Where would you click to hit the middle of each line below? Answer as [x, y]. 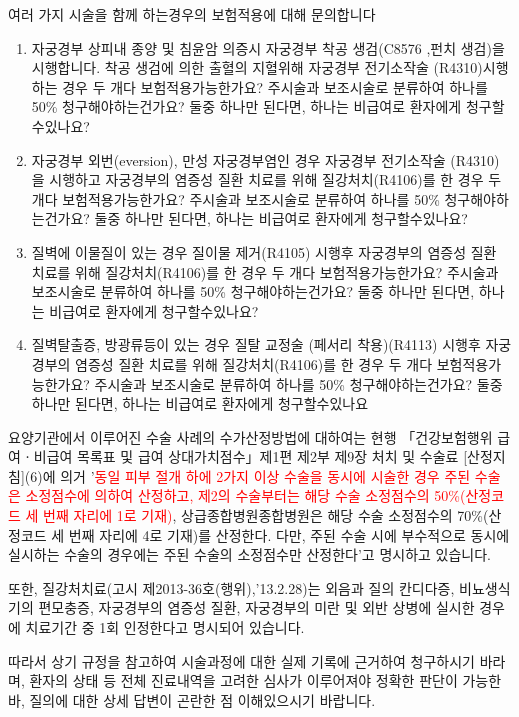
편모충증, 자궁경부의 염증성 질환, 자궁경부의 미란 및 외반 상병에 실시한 [256, 607]
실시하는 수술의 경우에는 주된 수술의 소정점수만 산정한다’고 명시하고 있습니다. [249, 554]
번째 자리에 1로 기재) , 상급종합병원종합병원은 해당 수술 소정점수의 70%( [266, 515]
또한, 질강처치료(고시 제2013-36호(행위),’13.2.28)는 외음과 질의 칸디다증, [231, 587]
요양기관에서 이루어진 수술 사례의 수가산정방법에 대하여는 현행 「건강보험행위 [250, 436]
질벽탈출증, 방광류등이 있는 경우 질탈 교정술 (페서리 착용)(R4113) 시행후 [256, 344]
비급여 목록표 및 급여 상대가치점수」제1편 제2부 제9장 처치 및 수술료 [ [250, 456]
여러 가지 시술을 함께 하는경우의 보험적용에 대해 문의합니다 [192, 14]
